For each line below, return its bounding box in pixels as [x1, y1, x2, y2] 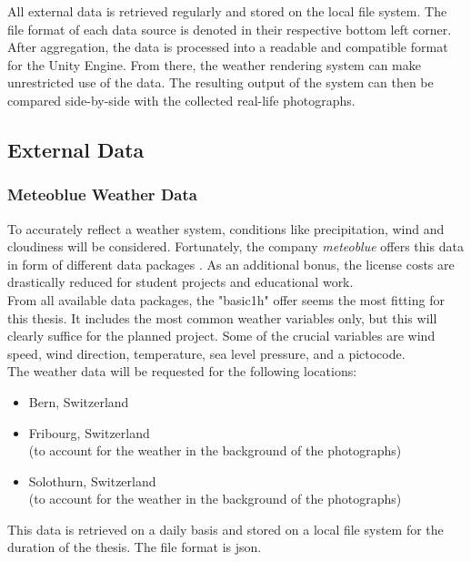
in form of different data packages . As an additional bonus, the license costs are [7, 254, 455, 273]
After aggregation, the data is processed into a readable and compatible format [7, 37, 448, 56]
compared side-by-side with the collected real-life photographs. [7, 90, 356, 109]
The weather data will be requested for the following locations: [7, 362, 357, 381]
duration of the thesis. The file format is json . [7, 537, 262, 557]
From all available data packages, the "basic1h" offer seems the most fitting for [7, 290, 445, 309]
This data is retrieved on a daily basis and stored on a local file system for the [7, 519, 444, 538]
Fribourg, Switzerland [28, 423, 150, 442]
